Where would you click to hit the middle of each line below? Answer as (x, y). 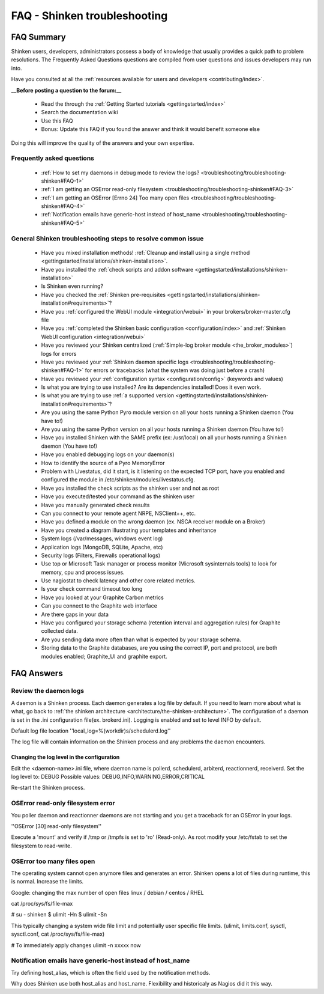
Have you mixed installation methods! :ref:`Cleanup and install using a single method (145, 252)
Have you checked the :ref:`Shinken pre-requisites (103, 294)
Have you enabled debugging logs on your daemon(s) (108, 454)
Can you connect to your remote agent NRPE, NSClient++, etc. (118, 513)
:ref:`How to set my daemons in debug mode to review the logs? (120, 172)
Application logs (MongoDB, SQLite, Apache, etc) (102, 547)
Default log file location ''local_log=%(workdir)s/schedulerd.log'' (91, 731)
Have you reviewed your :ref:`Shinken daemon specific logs (115, 362)
